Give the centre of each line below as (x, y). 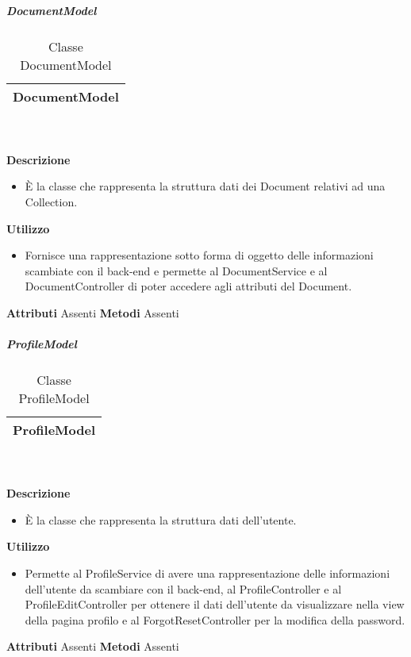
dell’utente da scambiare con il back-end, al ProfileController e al (183, 588)
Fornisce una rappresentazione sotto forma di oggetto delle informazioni (199, 255)
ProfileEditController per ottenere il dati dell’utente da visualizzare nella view (215, 604)
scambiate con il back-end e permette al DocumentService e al (176, 270)
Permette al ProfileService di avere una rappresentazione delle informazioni (207, 573)
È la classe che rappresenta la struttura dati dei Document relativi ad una (205, 186)
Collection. (51, 201)
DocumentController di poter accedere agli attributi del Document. (188, 286)
